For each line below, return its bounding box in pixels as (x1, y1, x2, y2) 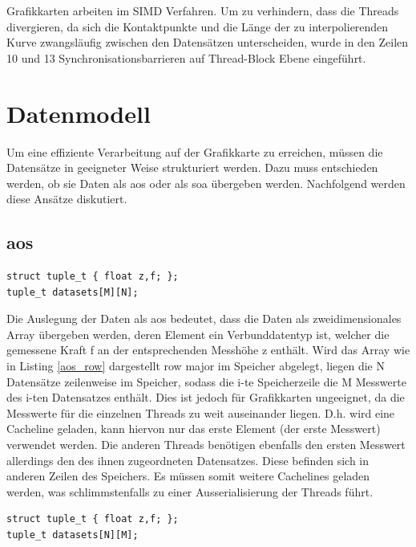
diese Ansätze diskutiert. (6, 190, 127, 207)
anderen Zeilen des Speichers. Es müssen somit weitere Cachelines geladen (6, 467, 370, 484)
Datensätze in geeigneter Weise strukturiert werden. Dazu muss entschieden (6, 159, 378, 176)
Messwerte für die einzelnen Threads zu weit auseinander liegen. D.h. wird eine (6, 404, 395, 421)
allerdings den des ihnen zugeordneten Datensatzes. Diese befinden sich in (6, 451, 370, 468)
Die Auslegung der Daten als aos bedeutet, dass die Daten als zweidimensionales (6, 310, 402, 327)
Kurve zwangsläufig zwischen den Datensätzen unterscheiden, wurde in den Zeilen (6, 34, 409, 51)
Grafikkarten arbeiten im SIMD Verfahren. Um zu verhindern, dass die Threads (6, 2, 399, 18)
